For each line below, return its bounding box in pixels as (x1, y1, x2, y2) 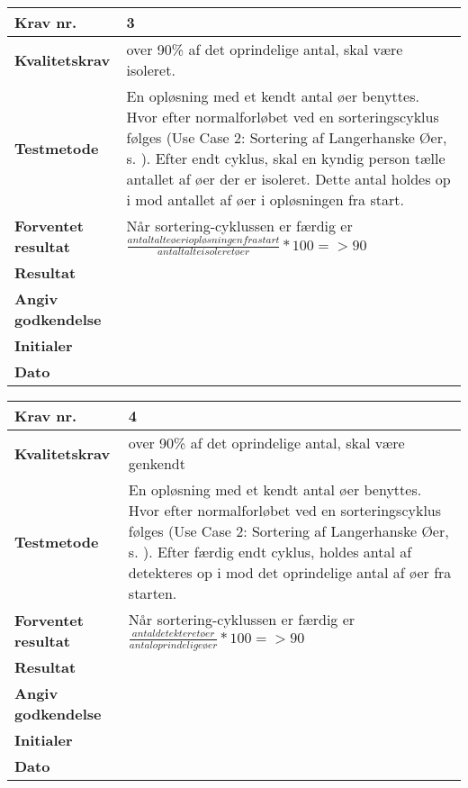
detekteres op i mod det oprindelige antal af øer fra (128, 562, 452, 584)
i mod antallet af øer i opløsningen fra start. (126, 189, 404, 210)
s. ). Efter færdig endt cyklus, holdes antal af (128, 541, 412, 563)
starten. (128, 583, 177, 604)
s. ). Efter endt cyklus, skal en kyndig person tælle (126, 148, 445, 168)
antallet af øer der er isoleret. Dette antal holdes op (126, 168, 451, 189)
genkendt (128, 453, 185, 475)
